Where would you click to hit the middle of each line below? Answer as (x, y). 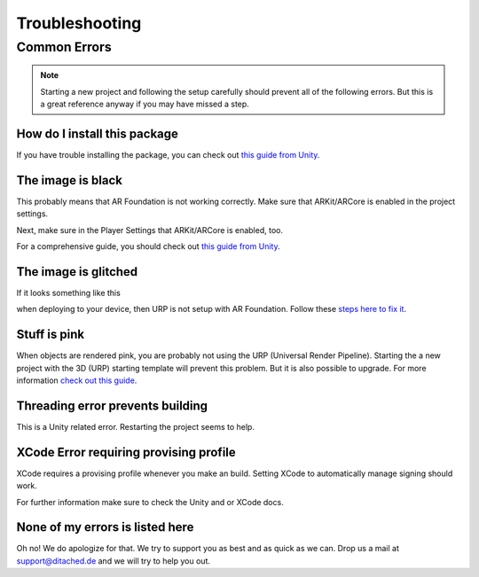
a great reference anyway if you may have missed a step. (145, 104)
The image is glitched (77, 272)
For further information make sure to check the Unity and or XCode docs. (150, 502)
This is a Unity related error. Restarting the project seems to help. (135, 426)
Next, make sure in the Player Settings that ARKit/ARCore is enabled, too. (150, 230)
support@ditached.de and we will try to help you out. (113, 561)
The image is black (70, 180)
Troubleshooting (79, 23)
